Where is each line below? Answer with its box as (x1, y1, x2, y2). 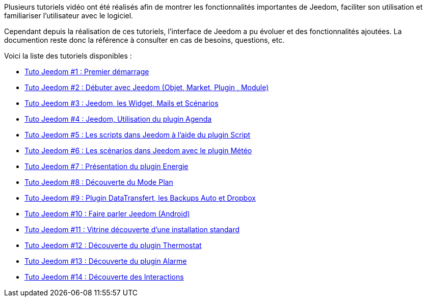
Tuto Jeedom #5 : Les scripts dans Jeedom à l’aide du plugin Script (24, 130, 251, 139)
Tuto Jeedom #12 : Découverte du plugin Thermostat (24, 241, 202, 250)
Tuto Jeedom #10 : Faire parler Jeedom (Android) (24, 209, 190, 218)
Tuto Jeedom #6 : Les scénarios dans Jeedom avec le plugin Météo (24, 146, 252, 155)
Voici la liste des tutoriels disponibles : (4, 51, 132, 60)
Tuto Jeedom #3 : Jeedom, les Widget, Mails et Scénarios (24, 99, 219, 107)
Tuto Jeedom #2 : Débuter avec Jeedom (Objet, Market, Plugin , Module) (24, 83, 269, 92)
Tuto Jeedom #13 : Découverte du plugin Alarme (24, 257, 187, 265)
